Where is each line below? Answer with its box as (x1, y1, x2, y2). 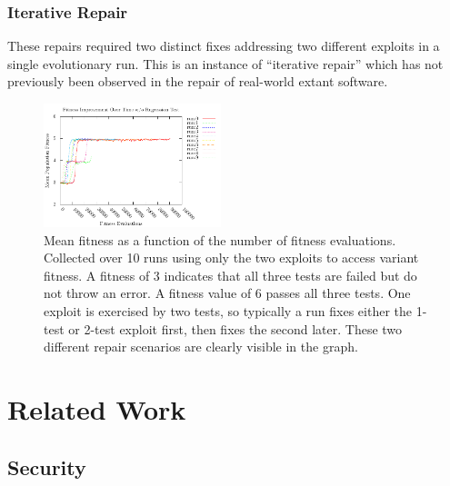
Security (7, 452, 86, 481)
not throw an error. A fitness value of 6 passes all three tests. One (44, 283, 411, 303)
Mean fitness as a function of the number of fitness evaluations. (44, 230, 396, 249)
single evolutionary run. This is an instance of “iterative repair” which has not (7, 54, 444, 73)
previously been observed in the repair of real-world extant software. (7, 72, 388, 91)
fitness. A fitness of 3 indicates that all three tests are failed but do (44, 265, 417, 284)
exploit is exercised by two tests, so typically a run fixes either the (44, 302, 412, 321)
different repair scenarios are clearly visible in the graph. (44, 337, 358, 356)
